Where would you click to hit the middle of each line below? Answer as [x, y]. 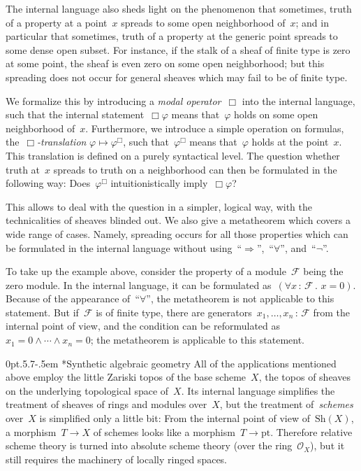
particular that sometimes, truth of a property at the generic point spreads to [172, 36]
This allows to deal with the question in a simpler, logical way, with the [159, 206]
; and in [312, 22]
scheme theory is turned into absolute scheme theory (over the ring [149, 445]
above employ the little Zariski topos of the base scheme [126, 377]
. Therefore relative [311, 431]
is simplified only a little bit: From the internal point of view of [175, 418]
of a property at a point [57, 22]
